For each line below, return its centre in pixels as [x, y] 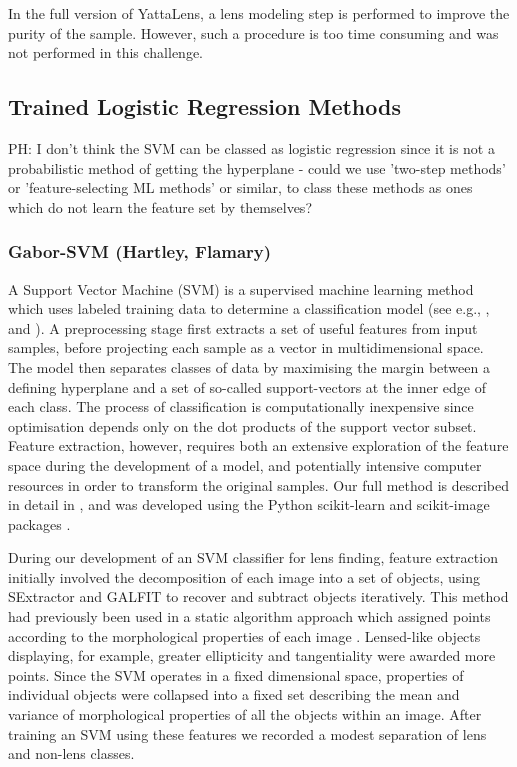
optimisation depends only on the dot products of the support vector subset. [242, 425]
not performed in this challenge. [106, 52]
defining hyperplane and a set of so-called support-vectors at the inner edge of [247, 386]
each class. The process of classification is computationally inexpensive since [241, 406]
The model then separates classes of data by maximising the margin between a [249, 366]
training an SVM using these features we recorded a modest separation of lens [247, 733]
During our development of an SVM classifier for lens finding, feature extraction [253, 557]
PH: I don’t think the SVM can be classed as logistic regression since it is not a [251, 147]
